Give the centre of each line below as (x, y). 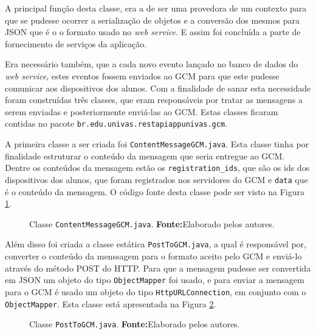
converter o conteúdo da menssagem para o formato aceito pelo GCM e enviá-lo (153, 256)
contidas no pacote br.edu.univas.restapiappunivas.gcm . (116, 123)
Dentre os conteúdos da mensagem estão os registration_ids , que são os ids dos (157, 168)
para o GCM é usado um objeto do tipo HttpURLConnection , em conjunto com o (156, 291)
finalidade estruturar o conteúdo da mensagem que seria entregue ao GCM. (145, 155)
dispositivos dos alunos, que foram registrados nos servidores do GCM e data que (156, 179)
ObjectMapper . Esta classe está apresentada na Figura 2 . (111, 303)
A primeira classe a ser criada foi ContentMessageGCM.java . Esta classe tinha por (157, 144)
